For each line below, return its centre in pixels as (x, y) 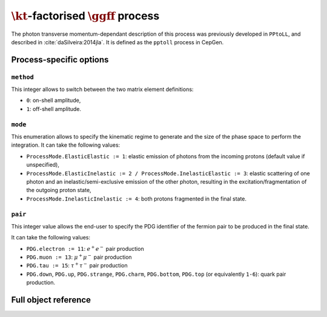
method (23, 77)
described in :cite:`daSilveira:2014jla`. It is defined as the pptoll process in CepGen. (117, 42)
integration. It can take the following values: (66, 145)
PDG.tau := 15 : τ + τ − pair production (77, 265)
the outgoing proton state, (59, 190)
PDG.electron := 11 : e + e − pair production (85, 248)
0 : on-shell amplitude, (54, 101)
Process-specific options (60, 60)
